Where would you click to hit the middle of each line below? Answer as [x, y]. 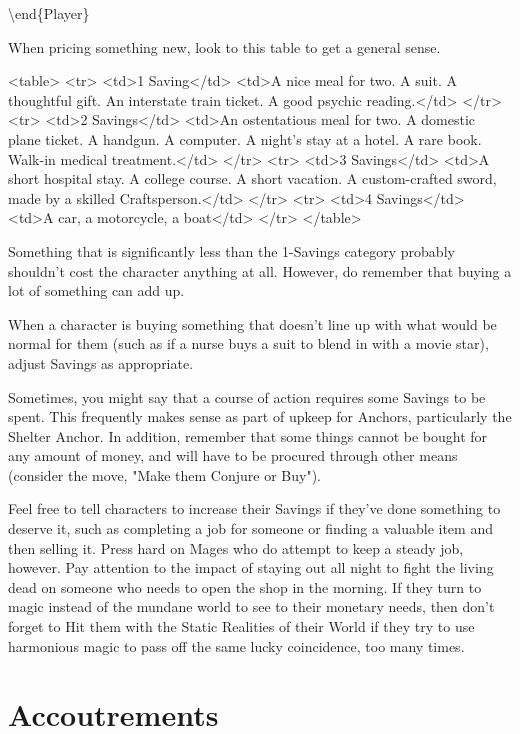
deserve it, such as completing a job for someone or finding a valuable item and [250, 528]
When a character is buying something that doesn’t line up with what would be [252, 323]
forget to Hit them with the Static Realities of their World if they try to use [241, 626]
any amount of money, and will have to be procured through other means [233, 455]
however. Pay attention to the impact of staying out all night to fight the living [251, 567]
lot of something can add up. [96, 290]
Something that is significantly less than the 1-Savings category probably [231, 250]
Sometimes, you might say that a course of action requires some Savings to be [247, 396]
